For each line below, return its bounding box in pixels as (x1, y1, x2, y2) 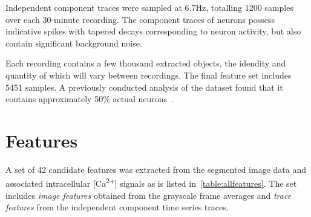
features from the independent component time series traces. (5, 201, 229, 213)
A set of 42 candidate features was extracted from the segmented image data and (5, 163, 306, 175)
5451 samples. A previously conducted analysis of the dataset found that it (5, 80, 283, 93)
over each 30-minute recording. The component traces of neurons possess (5, 13, 275, 25)
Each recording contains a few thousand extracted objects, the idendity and (5, 57, 286, 70)
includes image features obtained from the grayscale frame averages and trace (5, 189, 292, 201)
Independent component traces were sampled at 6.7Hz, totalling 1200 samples (5, 1, 293, 13)
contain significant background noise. (5, 36, 142, 49)
